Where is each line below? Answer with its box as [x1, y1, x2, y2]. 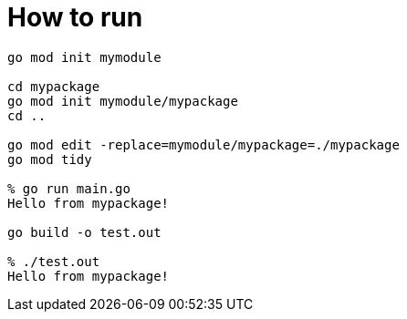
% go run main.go [7, 180, 130, 196]
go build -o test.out [7, 224, 162, 240]
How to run [7, 2, 143, 33]
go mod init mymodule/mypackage [7, 93, 238, 108]
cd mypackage [7, 78, 100, 94]
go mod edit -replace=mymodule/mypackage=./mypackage [7, 137, 400, 152]
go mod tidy [7, 151, 92, 167]
